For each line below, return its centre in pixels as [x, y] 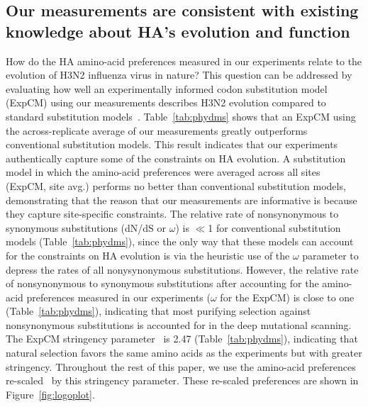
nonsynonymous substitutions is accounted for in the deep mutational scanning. [179, 324]
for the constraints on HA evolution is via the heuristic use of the [148, 255]
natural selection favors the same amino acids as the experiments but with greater [184, 353]
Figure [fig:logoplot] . [50, 394]
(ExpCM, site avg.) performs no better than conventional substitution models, [176, 185]
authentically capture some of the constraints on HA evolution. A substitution [176, 158]
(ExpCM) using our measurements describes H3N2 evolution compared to [166, 102]
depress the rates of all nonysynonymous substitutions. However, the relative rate [182, 269]
